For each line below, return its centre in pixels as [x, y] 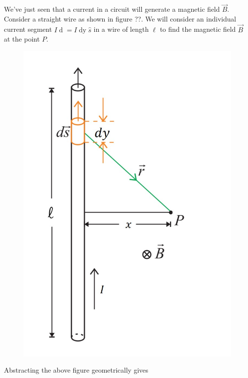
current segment [28, 29]
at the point [22, 39]
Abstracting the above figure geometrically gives [76, 370]
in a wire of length [121, 29]
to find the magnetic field [198, 29]
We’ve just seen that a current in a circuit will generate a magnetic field [112, 9]
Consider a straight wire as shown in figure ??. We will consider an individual [120, 18]
